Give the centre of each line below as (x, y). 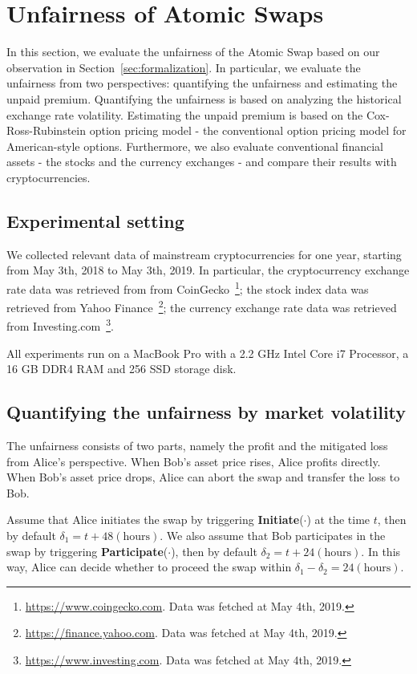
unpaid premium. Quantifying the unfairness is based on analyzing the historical (204, 98)
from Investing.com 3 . (60, 325)
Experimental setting (95, 220)
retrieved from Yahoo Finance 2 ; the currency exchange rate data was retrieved (202, 306)
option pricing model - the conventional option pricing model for (248, 130)
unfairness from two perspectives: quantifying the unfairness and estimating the (202, 83)
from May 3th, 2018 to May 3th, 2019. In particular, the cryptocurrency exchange (208, 270)
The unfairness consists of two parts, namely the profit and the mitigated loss (197, 445)
